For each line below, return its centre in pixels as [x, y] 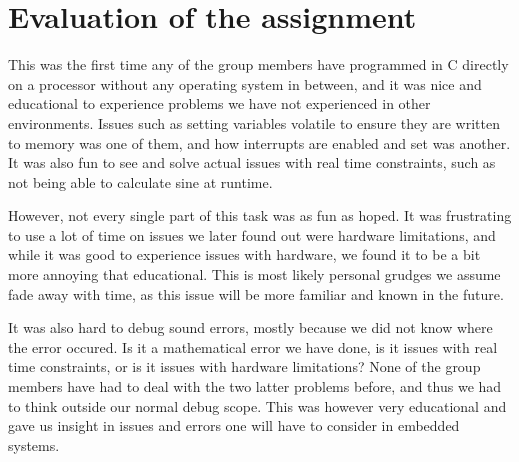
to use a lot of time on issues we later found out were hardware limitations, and [252, 234]
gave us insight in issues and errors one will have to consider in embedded [234, 425]
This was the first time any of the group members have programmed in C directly [258, 64]
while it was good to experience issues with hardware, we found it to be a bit [244, 254]
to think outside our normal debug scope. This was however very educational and [257, 405]
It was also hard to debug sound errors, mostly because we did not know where [250, 327]
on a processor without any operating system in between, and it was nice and [245, 83]
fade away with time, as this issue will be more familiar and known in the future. [256, 293]
